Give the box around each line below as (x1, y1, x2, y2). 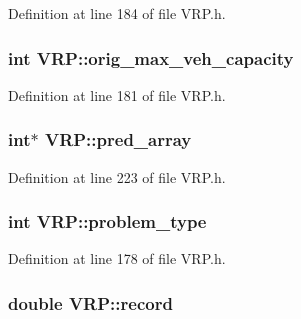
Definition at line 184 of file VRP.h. (8, 3, 226, 23)
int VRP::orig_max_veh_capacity (8, 45, 294, 70)
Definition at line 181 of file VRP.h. (8, 84, 226, 105)
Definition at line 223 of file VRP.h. (8, 166, 226, 187)
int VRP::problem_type (8, 209, 207, 234)
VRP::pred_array (44, 127, 192, 152)
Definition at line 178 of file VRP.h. (8, 248, 226, 269)
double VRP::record (8, 290, 173, 315)
